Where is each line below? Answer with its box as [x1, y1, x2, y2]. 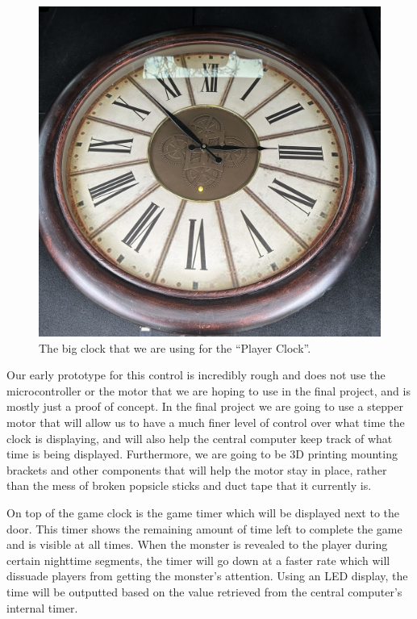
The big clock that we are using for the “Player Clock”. [39, 339, 311, 356]
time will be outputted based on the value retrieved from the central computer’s [6, 583, 402, 600]
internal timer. [6, 599, 78, 616]
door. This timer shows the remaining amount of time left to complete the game [6, 520, 402, 537]
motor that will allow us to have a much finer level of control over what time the [6, 414, 405, 431]
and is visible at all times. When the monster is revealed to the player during [6, 536, 388, 553]
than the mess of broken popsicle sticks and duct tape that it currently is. [6, 477, 372, 494]
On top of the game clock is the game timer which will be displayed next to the [6, 504, 400, 521]
